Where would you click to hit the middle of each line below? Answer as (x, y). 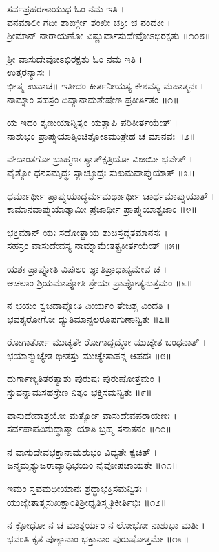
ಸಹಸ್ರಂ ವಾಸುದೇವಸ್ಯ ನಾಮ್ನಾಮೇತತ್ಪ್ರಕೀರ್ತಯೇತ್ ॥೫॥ (94, 245)
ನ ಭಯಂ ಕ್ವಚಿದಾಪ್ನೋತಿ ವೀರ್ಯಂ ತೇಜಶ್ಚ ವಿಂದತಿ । (88, 305)
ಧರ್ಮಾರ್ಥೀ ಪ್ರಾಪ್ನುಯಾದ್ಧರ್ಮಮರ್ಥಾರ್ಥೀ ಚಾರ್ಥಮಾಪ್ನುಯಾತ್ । (111, 195)
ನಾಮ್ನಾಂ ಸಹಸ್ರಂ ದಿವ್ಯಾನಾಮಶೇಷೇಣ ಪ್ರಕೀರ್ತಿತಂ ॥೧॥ (93, 99)
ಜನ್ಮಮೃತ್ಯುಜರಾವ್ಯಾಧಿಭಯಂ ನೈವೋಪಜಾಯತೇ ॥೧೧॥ (93, 465)
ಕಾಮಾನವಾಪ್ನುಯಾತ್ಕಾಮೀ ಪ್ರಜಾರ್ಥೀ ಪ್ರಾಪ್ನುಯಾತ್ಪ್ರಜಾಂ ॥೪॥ (102, 209)
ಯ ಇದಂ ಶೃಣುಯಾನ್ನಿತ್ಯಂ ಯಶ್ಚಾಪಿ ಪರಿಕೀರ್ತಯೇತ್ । (92, 122)
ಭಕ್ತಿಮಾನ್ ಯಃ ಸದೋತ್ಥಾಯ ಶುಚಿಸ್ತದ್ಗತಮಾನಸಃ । (87, 232)
